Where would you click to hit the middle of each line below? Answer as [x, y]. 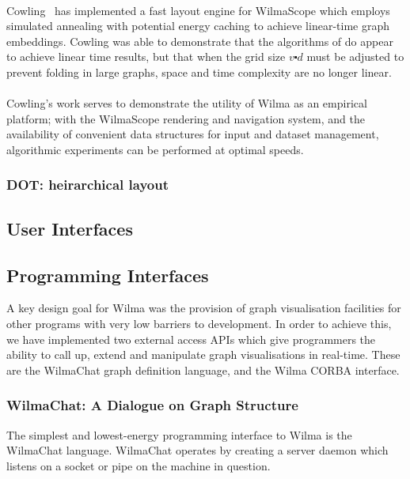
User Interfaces [70, 228]
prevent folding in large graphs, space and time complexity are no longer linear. [199, 72]
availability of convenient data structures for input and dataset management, [193, 134]
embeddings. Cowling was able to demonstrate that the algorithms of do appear [200, 41]
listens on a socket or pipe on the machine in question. [139, 465]
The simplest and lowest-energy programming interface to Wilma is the [179, 434]
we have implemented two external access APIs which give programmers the [191, 339]
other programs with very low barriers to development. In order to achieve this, [199, 323]
